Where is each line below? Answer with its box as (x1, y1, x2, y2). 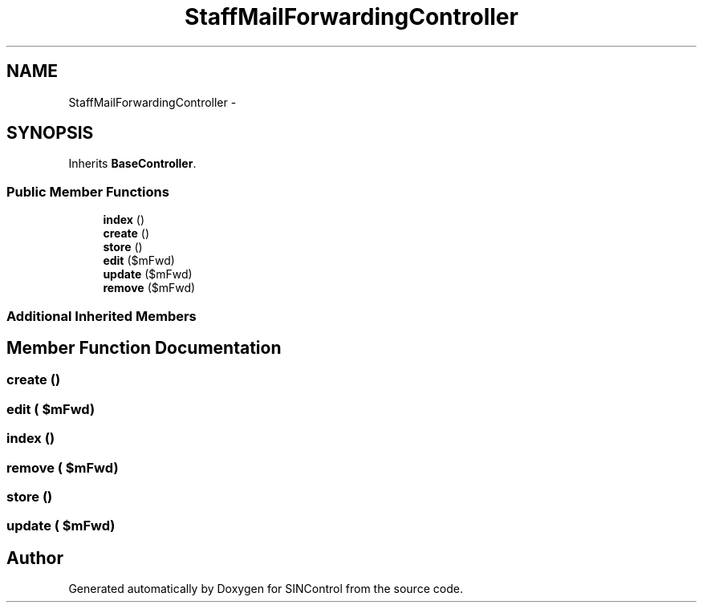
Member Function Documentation (6, 337, 282, 358)
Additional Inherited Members (6, 307, 197, 324)
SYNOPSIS (6, 123, 94, 144)
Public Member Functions (6, 183, 169, 200)
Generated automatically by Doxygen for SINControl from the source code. (68, 582, 463, 596)
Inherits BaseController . (68, 156, 197, 171)
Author (6, 547, 63, 568)
